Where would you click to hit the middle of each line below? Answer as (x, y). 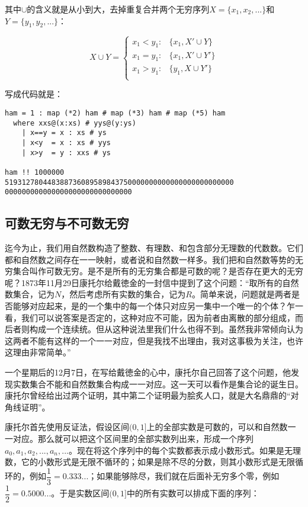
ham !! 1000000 (35, 172)
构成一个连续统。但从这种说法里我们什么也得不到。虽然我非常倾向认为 (166, 329)
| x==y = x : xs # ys (64, 133)
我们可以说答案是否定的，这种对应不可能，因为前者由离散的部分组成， (158, 317)
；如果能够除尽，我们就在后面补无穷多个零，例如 (184, 476)
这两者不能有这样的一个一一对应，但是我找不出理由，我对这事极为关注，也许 (154, 340)
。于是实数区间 (80, 493)
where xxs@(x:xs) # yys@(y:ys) (75, 123)
